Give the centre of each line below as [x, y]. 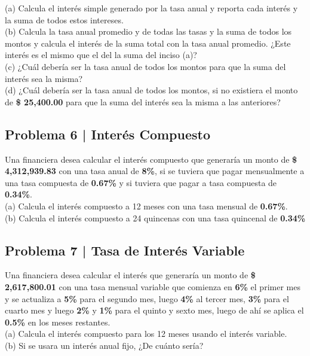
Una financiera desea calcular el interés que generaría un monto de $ [130, 275]
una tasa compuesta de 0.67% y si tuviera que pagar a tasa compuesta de [141, 182]
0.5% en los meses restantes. [58, 322]
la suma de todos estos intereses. [64, 19]
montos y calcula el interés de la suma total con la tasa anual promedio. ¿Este [148, 43]
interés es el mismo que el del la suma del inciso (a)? [101, 55]
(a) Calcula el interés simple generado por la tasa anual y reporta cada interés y [151, 8]
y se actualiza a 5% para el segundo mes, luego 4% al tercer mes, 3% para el [147, 298]
